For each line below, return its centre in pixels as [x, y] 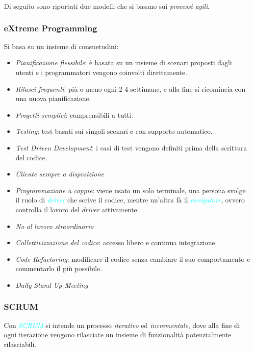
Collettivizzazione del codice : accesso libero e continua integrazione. [116, 242]
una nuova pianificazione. [53, 98]
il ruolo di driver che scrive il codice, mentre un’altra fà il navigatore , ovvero [130, 200]
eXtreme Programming [51, 28]
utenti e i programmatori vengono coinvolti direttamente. [101, 72]
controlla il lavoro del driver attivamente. [77, 209]
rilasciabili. [20, 344]
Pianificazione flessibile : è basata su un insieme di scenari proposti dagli [124, 63]
